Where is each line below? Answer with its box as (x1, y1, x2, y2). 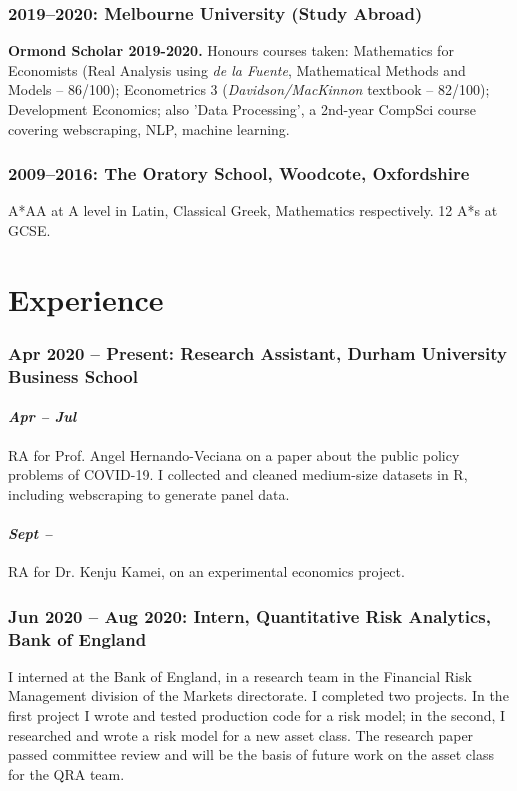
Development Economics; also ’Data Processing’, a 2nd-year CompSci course (8, 99, 476, 119)
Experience (8, 278, 164, 319)
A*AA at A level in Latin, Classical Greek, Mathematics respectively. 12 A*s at (8, 200, 498, 221)
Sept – (8, 522, 53, 543)
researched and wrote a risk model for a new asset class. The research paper (8, 724, 474, 745)
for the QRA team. (8, 763, 125, 784)
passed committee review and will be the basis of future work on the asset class (8, 744, 494, 765)
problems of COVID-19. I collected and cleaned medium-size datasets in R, (8, 464, 468, 485)
